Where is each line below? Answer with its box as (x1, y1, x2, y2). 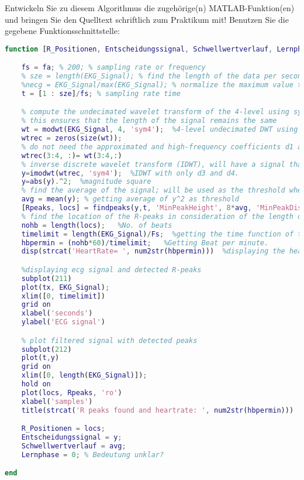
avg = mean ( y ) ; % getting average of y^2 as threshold (21, 195, 240, 204)
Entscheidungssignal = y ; (21, 433, 122, 442)
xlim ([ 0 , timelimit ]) (21, 292, 105, 300)
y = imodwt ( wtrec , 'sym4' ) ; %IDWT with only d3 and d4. (21, 169, 240, 177)
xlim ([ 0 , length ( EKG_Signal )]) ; (21, 371, 147, 380)
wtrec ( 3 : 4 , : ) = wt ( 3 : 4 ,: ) (21, 151, 122, 160)
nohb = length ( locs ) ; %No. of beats (21, 221, 172, 229)
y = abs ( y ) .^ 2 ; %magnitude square (21, 177, 151, 186)
